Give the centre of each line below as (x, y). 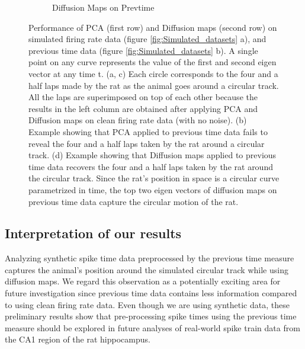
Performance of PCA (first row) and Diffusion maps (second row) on (153, 27)
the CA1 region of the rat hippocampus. (78, 339)
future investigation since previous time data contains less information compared (151, 293)
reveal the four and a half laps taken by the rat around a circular (147, 143)
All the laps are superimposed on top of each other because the (143, 97)
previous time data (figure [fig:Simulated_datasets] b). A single (143, 50)
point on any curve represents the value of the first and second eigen (152, 62)
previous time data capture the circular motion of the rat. (134, 201)
